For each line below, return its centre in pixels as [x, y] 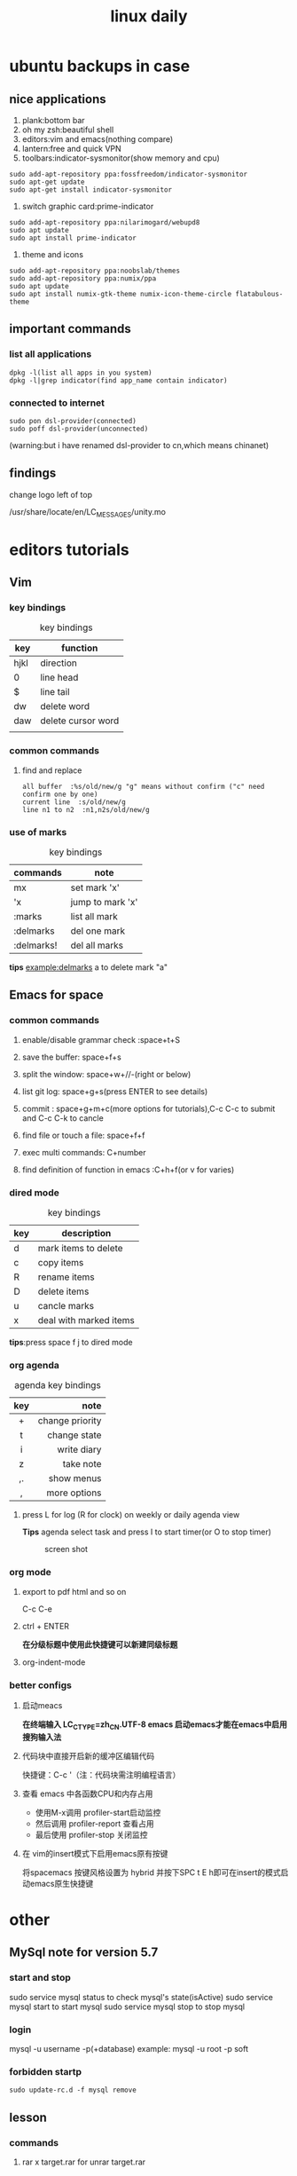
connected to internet [57, 403]
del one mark [98, 931]
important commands [70, 329]
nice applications [58, 99]
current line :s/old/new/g [74, 802]
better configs [41, 1685]
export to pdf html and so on [74, 1591]
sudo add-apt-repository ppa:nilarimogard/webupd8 [105, 223]
